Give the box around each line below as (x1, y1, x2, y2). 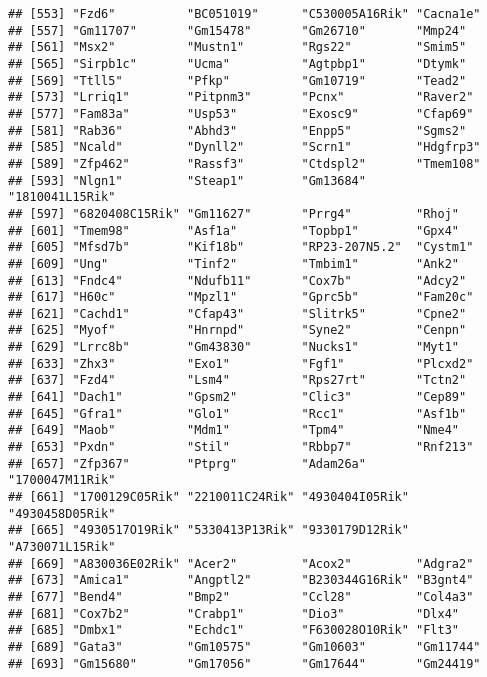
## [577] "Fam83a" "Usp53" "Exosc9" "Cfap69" (8, 106, 474, 121)
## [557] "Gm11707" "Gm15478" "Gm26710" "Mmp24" (8, 23, 467, 38)
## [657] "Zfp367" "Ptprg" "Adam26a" (8, 456, 366, 471)
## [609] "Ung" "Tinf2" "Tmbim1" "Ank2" (8, 256, 460, 271)
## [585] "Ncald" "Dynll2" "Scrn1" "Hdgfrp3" (8, 140, 481, 155)
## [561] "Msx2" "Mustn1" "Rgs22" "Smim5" (8, 40, 467, 55)
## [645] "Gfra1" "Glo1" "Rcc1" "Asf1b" (8, 406, 467, 421)
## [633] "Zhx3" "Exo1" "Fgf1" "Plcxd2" (8, 356, 474, 371)
